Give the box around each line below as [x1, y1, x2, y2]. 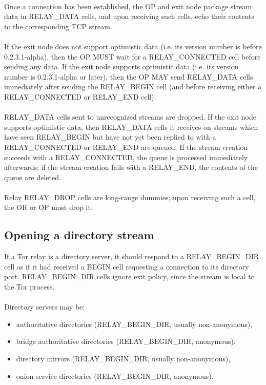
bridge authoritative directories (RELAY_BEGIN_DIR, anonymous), [16, 336, 236, 346]
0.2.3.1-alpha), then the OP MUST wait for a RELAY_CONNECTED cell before [4, 51, 261, 62]
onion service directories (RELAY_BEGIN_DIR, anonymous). [16, 370, 214, 381]
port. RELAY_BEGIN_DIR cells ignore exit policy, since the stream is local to [4, 271, 255, 282]
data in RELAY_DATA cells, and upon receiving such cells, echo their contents [4, 11, 255, 22]
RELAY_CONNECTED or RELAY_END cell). [4, 91, 156, 102]
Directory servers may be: [4, 301, 85, 312]
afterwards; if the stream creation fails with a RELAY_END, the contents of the [4, 162, 258, 172]
